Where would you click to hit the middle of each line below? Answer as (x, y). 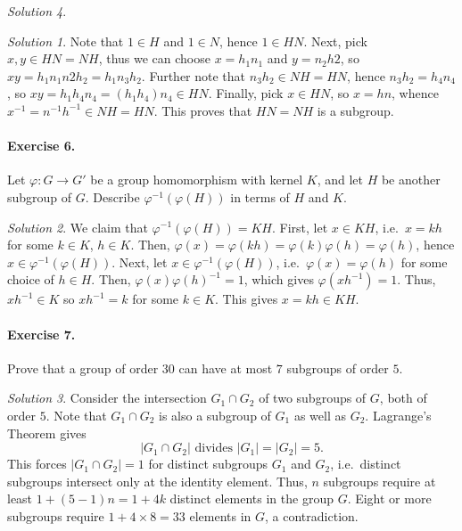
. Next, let (140, 261)
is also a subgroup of (214, 415)
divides (214, 449)
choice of (31, 279)
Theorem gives (47, 433)
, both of (403, 398)
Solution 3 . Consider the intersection (107, 398)
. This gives (247, 299)
